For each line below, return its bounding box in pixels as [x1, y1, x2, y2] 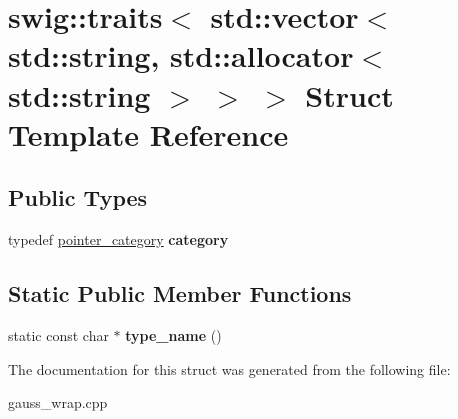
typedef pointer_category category [8, 229, 229, 250]
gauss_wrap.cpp [8, 392, 108, 413]
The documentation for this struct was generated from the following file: [8, 358, 451, 379]
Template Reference [8, 113, 289, 154]
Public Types [8, 182, 148, 213]
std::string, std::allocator [8, 35, 354, 76]
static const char [8, 324, 109, 345]
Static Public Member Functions [8, 278, 352, 309]
